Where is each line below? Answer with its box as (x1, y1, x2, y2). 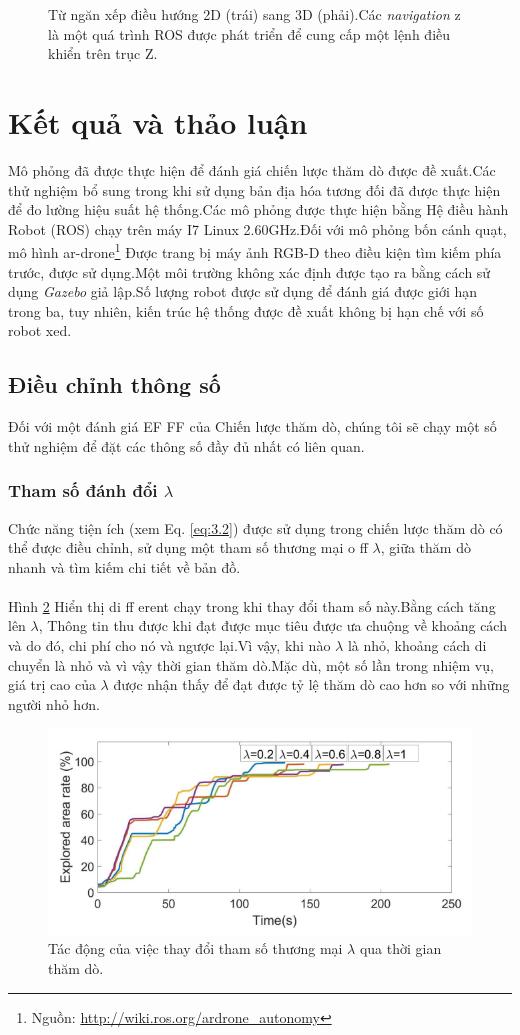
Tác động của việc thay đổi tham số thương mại (48, 938, 343, 959)
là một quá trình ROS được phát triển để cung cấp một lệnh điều (48, 23, 451, 44)
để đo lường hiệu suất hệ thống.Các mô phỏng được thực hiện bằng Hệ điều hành (8, 199, 509, 220)
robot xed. (8, 320, 72, 341)
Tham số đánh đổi (8, 478, 158, 503)
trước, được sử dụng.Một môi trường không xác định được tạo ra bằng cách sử (8, 261, 491, 282)
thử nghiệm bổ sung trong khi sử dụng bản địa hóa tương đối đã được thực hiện (8, 179, 501, 200)
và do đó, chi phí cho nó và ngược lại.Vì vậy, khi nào (8, 635, 331, 656)
